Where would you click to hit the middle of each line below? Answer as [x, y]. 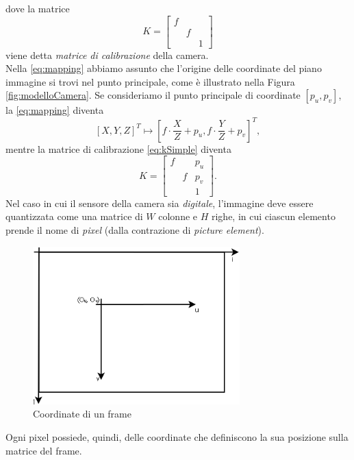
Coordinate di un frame [82, 414]
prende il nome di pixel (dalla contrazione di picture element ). [135, 230]
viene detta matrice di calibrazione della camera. [107, 55]
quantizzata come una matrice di [74, 216]
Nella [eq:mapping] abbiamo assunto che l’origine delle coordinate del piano [164, 68]
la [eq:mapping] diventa [55, 110]
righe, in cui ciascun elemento [273, 216]
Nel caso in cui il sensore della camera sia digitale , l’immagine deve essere [160, 203]
